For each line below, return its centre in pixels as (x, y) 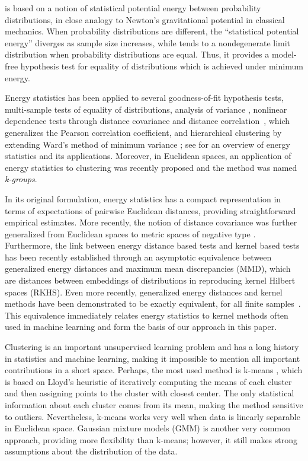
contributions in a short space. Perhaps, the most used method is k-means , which (154, 370)
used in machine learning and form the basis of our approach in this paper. (141, 327)
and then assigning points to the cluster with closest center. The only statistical (150, 393)
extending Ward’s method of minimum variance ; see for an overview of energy (147, 144)
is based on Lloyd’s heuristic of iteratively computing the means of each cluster (148, 381)
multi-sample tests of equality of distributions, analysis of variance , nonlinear (146, 109)
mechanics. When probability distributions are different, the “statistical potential (152, 31)
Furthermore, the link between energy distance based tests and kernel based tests (152, 245)
